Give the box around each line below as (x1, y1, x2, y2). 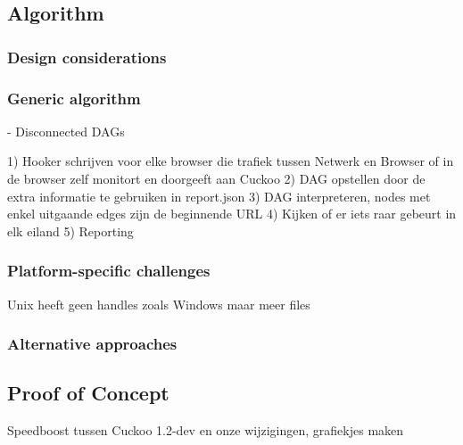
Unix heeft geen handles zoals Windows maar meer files (7, 294, 310, 313)
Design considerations (7, 45, 167, 68)
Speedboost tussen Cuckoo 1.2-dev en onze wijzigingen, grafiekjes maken (7, 421, 404, 440)
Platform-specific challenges (7, 260, 211, 282)
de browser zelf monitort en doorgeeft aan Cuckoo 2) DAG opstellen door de (7, 169, 426, 188)
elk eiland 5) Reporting (7, 221, 134, 240)
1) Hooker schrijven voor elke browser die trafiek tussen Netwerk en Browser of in (7, 152, 454, 170)
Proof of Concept (7, 379, 169, 407)
